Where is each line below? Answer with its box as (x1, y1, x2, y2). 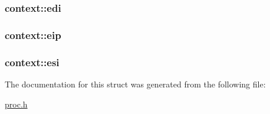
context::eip (5, 27, 61, 42)
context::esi (5, 54, 60, 69)
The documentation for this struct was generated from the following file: (5, 77, 266, 90)
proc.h (5, 97, 28, 110)
